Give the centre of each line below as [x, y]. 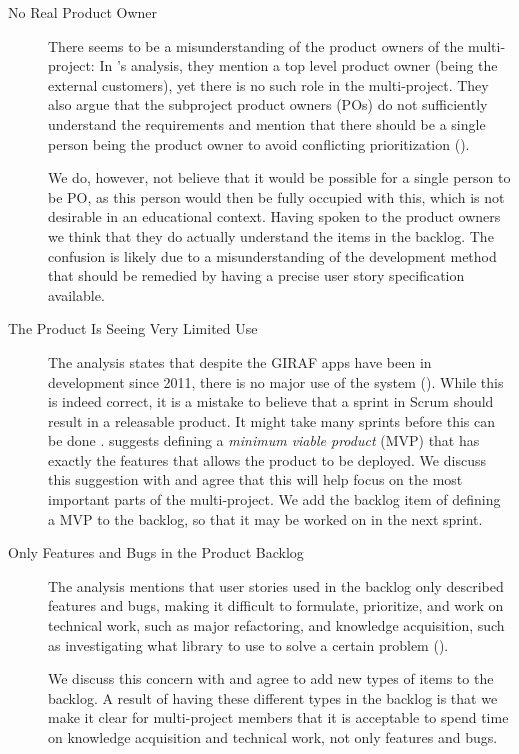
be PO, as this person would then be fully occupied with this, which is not [276, 196]
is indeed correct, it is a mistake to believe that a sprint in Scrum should [271, 401]
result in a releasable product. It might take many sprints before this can [272, 420]
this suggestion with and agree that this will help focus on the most [255, 479]
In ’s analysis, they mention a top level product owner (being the [298, 65]
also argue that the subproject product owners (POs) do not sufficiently [268, 104]
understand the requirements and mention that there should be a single [267, 123]
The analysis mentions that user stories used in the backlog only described [276, 585]
